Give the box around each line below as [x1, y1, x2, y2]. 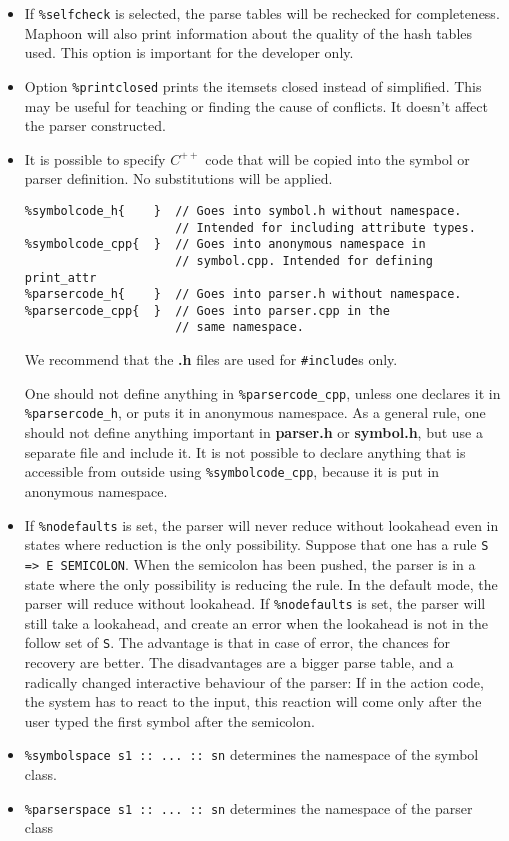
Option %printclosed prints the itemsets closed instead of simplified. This [24, 75, 482, 96]
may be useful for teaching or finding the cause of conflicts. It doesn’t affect [24, 95, 488, 116]
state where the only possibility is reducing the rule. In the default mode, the [24, 573, 498, 594]
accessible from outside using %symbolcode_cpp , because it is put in [24, 461, 440, 482]
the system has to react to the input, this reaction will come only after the [24, 691, 482, 712]
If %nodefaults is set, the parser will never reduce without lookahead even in [24, 514, 499, 535]
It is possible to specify [24, 148, 166, 169]
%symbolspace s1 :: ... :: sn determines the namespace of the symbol [24, 744, 479, 765]
